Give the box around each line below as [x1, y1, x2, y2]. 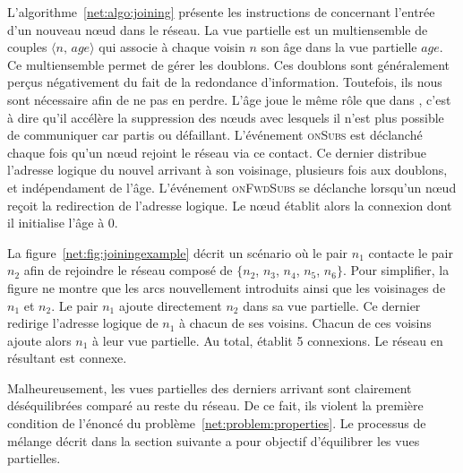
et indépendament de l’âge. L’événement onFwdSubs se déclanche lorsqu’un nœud [7, 177, 457, 196]
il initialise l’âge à [7, 213, 105, 232]
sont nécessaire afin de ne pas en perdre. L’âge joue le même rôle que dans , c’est [7, 90, 451, 108]
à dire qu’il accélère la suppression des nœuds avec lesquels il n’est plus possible [7, 107, 444, 126]
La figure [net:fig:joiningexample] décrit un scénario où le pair [7, 243, 348, 262]
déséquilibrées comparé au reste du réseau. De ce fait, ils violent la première [7, 396, 424, 415]
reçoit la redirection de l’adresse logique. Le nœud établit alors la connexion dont [7, 195, 452, 214]
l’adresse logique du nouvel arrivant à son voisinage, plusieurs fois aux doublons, [7, 160, 448, 179]
